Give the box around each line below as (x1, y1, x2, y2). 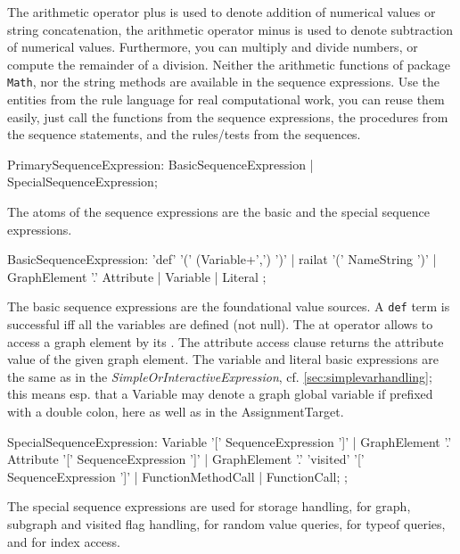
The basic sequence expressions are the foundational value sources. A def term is (7, 297, 450, 316)
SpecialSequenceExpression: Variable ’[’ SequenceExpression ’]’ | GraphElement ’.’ (7, 432, 452, 451)
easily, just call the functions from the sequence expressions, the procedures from (7, 107, 448, 126)
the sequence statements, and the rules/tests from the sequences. (7, 125, 361, 144)
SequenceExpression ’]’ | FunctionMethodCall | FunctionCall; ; (7, 467, 348, 485)
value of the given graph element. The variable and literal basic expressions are (7, 350, 439, 368)
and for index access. (7, 532, 120, 550)
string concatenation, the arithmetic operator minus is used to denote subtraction (7, 20, 453, 38)
